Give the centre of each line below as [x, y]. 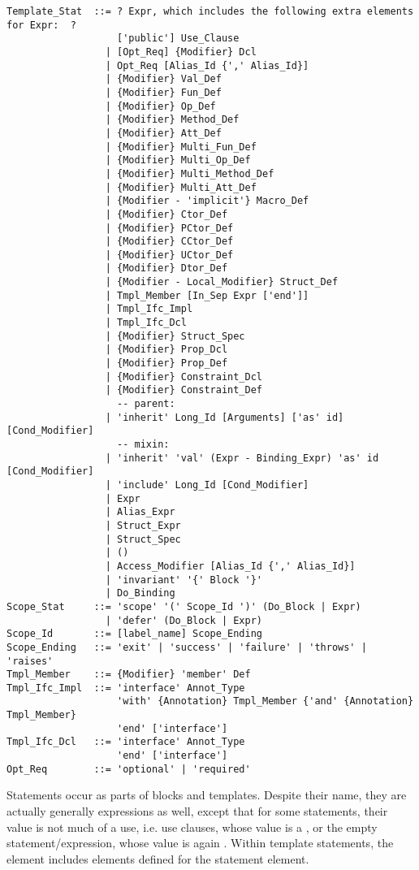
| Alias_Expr [140, 512]
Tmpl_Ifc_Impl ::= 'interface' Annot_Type [126, 688]
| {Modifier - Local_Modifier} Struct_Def [222, 282]
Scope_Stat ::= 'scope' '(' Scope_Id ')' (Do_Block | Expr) [184, 606]
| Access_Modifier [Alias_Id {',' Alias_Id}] [230, 566]
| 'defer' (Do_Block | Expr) [184, 620]
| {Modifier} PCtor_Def [169, 228]
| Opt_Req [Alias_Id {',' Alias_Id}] [207, 65]
